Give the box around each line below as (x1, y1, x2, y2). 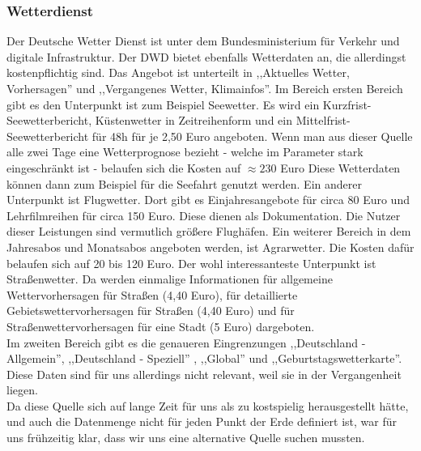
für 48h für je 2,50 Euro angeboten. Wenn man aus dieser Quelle (91, 127, 413, 144)
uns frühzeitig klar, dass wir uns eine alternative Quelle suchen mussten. (6, 429, 365, 446)
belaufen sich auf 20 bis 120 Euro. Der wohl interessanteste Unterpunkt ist (6, 254, 376, 271)
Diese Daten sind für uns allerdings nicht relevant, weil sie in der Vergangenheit (6, 365, 402, 382)
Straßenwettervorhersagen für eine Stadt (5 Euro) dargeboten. (6, 317, 315, 334)
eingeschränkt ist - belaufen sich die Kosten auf (6, 159, 241, 176)
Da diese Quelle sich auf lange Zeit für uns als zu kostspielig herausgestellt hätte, (6, 397, 409, 414)
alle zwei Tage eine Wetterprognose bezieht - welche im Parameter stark (6, 143, 364, 160)
